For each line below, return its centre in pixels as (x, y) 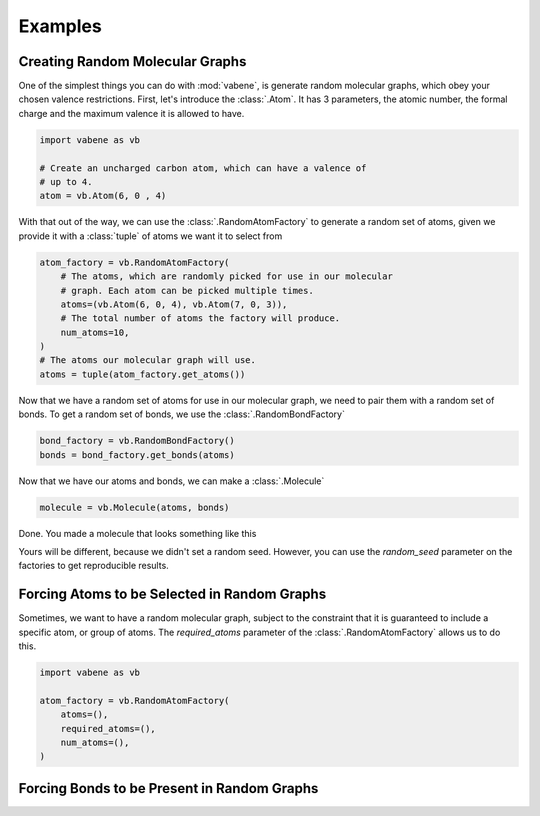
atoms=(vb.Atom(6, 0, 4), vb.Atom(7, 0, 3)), (174, 304)
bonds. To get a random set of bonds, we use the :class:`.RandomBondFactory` (181, 414)
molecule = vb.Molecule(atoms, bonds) (134, 507)
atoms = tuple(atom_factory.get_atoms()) (142, 374)
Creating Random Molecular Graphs (132, 61)
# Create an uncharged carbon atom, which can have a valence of (203, 168)
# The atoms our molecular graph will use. (148, 360)
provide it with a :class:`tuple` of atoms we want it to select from (150, 236)
